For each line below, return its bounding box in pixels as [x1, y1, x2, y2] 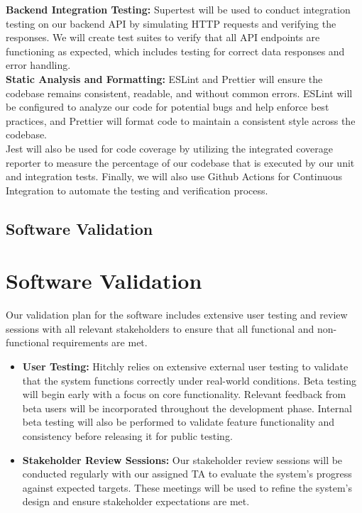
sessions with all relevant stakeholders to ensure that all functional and [6, 321, 314, 336]
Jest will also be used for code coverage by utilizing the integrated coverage [6, 140, 333, 155]
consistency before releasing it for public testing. [22, 428, 233, 443]
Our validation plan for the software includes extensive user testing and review [6, 307, 348, 322]
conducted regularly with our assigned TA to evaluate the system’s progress [22, 466, 352, 481]
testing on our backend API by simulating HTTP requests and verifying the [6, 16, 336, 31]
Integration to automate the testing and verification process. [6, 182, 268, 197]
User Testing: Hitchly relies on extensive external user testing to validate [22, 359, 349, 373]
